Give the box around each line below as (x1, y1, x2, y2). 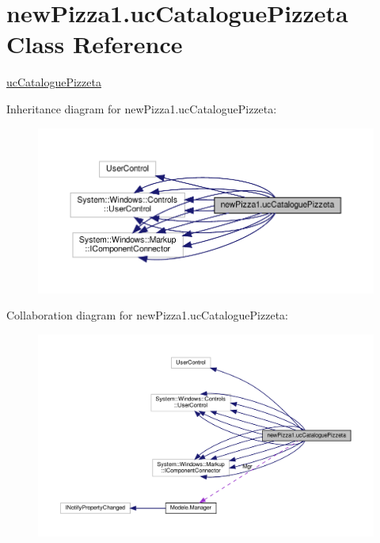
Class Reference (6, 28, 183, 60)
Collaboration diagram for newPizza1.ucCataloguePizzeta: (6, 307, 288, 323)
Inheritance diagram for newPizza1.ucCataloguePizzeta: (6, 100, 277, 117)
